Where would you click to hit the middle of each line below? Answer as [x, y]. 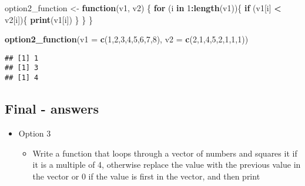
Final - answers [52, 109]
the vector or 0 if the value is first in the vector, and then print [146, 176]
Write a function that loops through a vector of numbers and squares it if [165, 153]
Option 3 [35, 133]
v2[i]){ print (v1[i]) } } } [49, 19]
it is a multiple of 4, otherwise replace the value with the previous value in [167, 165]
